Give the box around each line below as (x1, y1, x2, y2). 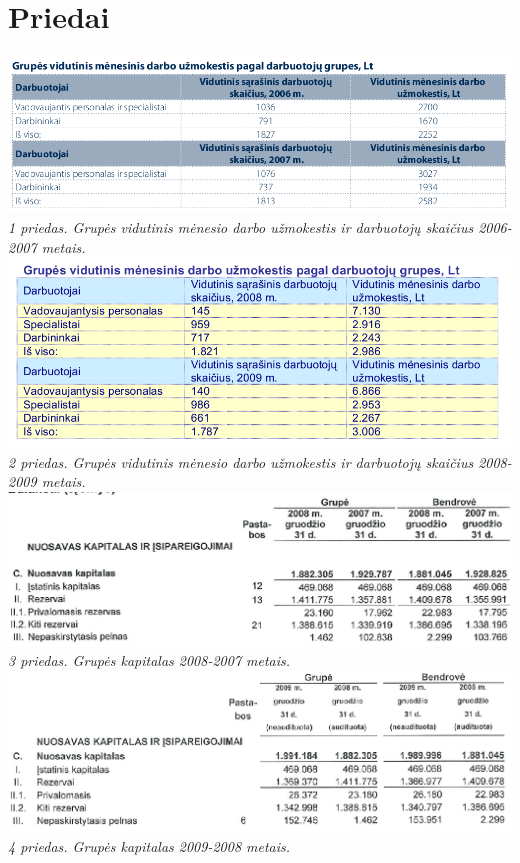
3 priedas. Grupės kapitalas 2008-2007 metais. (8, 650, 291, 671)
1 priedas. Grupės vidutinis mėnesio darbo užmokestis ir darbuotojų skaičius (8, 217, 474, 238)
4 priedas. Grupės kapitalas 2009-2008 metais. (8, 836, 291, 857)
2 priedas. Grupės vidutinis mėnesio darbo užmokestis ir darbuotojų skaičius (8, 451, 474, 472)
